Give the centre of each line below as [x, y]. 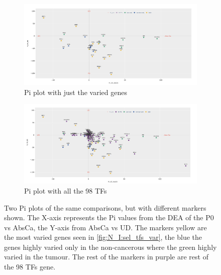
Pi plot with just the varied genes [76, 92]
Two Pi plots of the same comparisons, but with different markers [105, 207]
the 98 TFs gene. [30, 267]
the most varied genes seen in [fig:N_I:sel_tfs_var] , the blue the [103, 237]
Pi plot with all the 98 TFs [66, 190]
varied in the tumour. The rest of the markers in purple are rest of [106, 257]
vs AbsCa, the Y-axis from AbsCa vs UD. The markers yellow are [105, 227]
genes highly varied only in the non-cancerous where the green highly [111, 247]
